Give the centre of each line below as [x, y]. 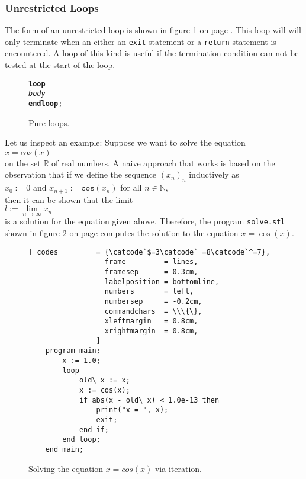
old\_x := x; [104, 380]
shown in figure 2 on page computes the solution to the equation [122, 233]
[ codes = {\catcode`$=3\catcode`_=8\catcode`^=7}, [149, 252]
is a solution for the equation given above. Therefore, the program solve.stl [145, 221]
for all [131, 187]
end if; [94, 430]
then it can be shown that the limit [69, 199]
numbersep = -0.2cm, [153, 301]
